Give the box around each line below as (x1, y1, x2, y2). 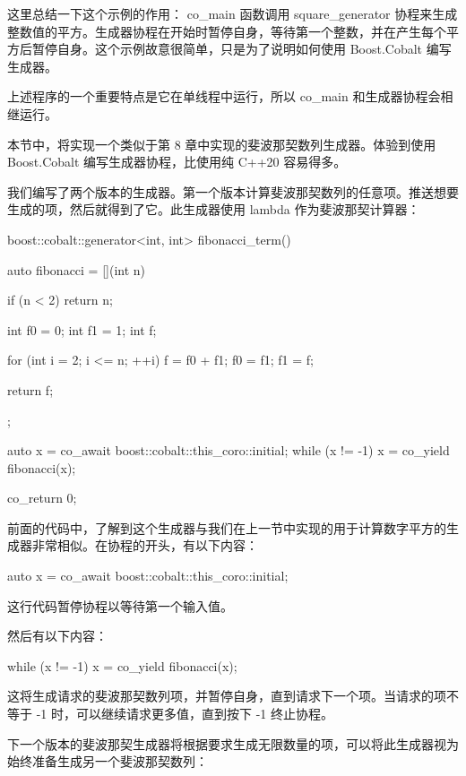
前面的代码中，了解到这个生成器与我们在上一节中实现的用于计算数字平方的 (7, 518, 446, 537)
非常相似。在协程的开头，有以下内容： (31, 536, 258, 555)
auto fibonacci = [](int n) (7, 260, 146, 279)
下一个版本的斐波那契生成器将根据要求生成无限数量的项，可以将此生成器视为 (7, 734, 459, 753)
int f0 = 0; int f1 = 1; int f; (7, 320, 157, 339)
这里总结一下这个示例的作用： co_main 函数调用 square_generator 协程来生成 (7, 4, 458, 22)
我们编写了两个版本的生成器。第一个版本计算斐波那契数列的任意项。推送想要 (7, 182, 459, 201)
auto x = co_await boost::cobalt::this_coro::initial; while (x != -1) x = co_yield (7, 441, 450, 460)
